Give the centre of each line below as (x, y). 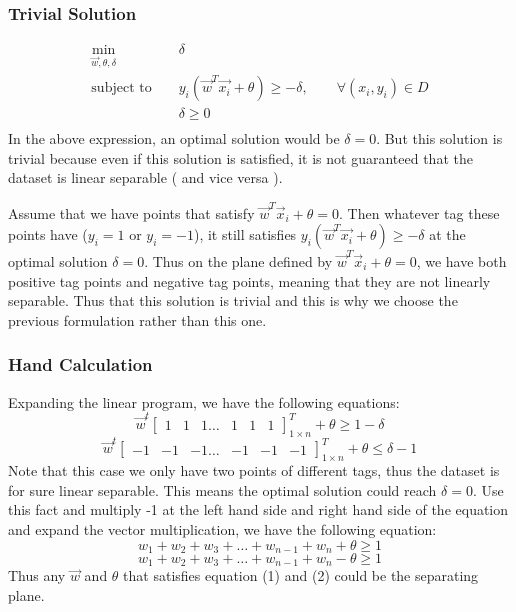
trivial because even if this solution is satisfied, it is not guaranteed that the (240, 157)
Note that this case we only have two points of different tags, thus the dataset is (254, 470)
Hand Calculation (80, 364)
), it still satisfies (245, 234)
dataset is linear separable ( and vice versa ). (145, 177)
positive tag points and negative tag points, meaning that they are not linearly (249, 280)
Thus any (37, 575)
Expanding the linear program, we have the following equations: (204, 401)
